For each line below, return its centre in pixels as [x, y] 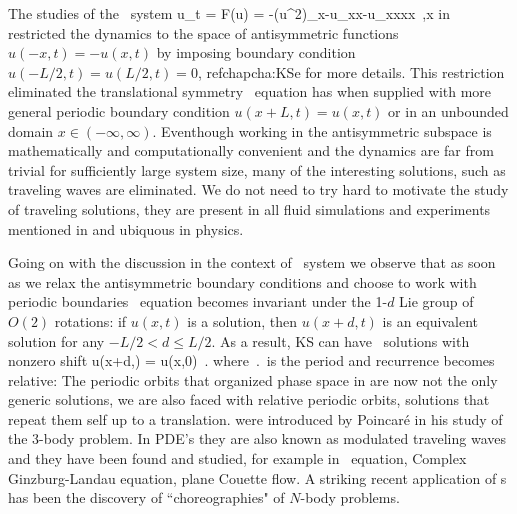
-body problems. [350, 497]
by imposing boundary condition [256, 52]
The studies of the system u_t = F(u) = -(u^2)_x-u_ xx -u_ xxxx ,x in [229, 13]
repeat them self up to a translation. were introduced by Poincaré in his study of [255, 418]
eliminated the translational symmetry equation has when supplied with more [250, 91]
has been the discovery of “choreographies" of [146, 497]
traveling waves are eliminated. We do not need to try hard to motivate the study [258, 189]
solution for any [56, 340]
